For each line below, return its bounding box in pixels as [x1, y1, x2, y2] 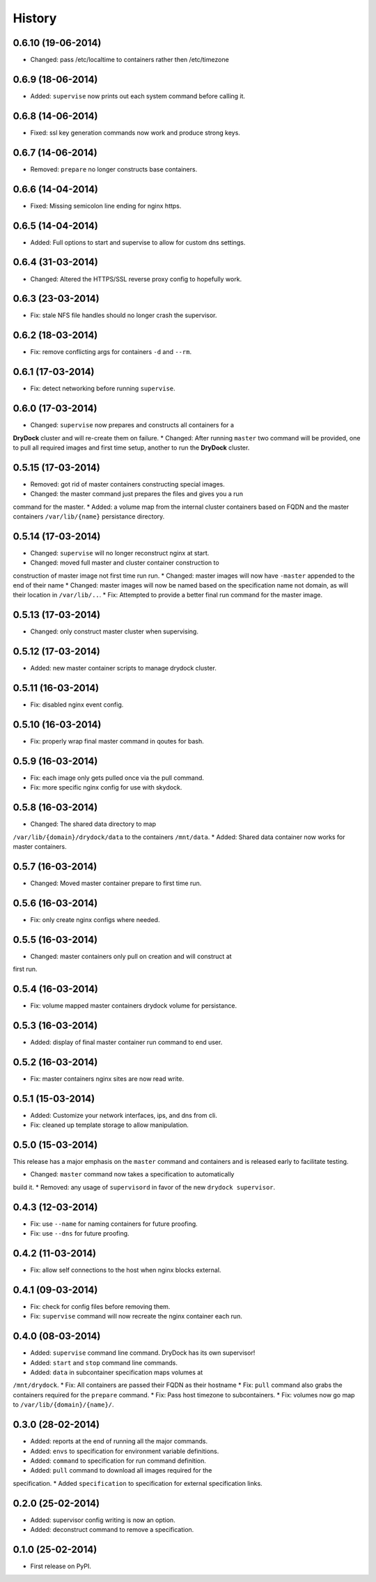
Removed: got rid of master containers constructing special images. [30, 479, 226, 488]
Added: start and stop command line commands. [30, 1358, 178, 1367]
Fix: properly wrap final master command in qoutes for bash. [30, 737, 205, 746]
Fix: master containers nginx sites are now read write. [30, 1074, 185, 1083]
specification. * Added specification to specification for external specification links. [13, 1479, 263, 1487]
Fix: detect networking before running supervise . [30, 384, 175, 393]
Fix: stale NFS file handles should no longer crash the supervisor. [30, 311, 217, 320]
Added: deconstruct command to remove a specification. [30, 1526, 194, 1533]
